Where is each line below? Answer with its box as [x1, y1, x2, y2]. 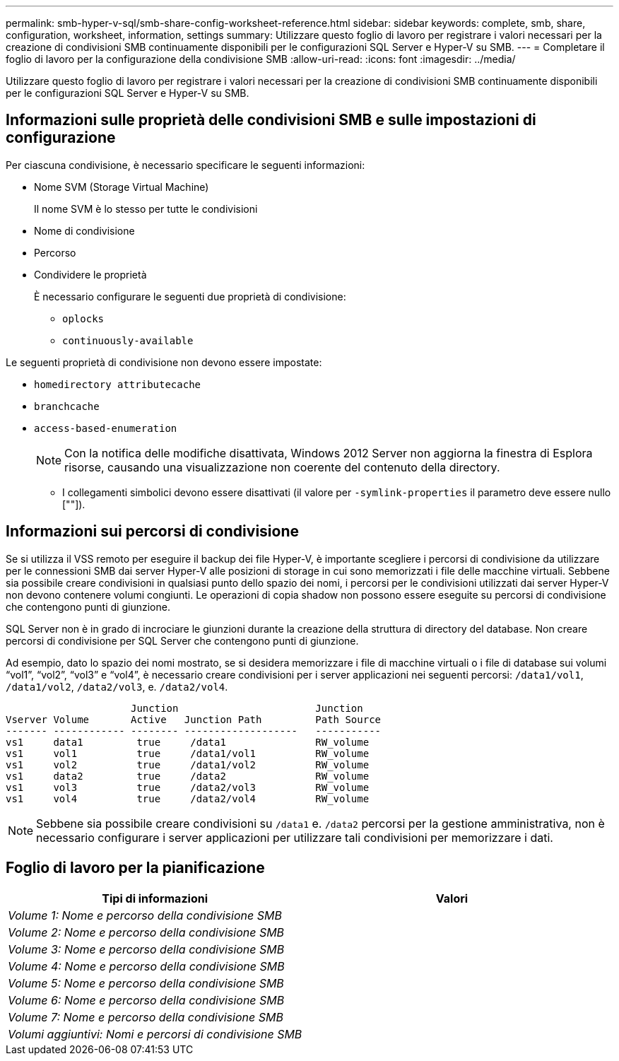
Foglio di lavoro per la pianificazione [6, 859, 265, 877]
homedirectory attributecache [34, 378, 201, 390]
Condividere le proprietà [34, 268, 147, 281]
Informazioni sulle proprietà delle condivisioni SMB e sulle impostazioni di [6, 111, 536, 129]
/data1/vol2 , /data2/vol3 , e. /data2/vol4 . [6, 680, 228, 693]
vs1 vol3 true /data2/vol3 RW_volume [6, 781, 370, 793]
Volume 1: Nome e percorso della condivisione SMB [8, 908, 282, 922]
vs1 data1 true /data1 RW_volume [6, 736, 370, 748]
